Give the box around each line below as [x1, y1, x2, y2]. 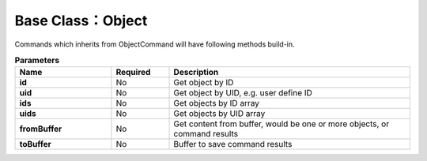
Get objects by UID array [173, 108, 266, 119]
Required [115, 67, 151, 78]
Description [173, 67, 219, 78]
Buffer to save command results [173, 139, 293, 150]
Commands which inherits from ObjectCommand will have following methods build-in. [14, 39, 296, 49]
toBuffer [19, 139, 51, 150]
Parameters [14, 55, 59, 66]
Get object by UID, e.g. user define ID [173, 88, 312, 99]
